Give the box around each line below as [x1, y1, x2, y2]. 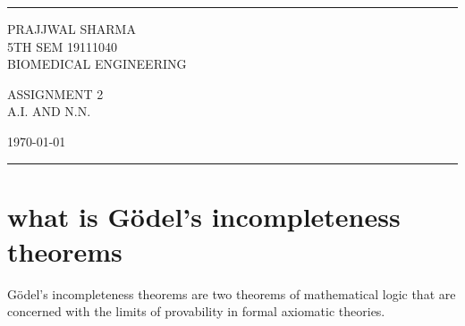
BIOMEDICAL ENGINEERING [7, 54, 187, 73]
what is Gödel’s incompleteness [7, 197, 401, 234]
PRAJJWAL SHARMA [7, 20, 136, 38]
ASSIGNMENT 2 [7, 84, 104, 103]
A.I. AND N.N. [7, 102, 91, 121]
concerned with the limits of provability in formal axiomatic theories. [7, 302, 385, 321]
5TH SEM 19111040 [7, 37, 118, 55]
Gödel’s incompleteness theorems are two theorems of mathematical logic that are [7, 284, 456, 303]
